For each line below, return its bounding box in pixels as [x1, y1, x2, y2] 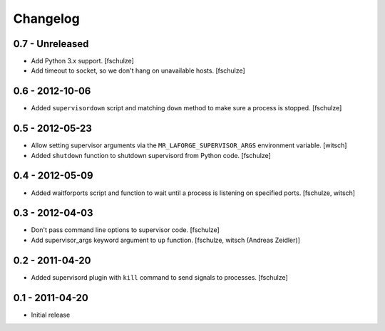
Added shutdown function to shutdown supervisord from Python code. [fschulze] [31, 151, 271, 159]
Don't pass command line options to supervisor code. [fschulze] [31, 226, 220, 234]
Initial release [31, 310, 71, 319]
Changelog [13, 11, 80, 26]
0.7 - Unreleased [13, 38, 89, 50]
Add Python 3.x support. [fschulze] [31, 57, 135, 65]
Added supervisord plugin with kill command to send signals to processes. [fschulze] [31, 273, 288, 281]
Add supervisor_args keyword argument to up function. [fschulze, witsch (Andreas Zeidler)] [31, 236, 301, 244]
